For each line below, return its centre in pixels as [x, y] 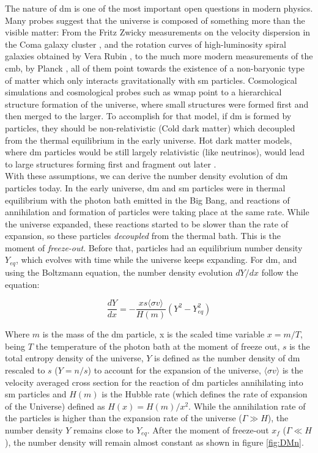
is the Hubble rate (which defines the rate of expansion [205, 394]
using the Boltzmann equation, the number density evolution [119, 272]
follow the [280, 272]
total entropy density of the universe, [74, 358]
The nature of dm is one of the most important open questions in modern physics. [159, 8]
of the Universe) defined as [55, 406]
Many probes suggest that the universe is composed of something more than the [155, 20]
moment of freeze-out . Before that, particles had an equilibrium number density [154, 247]
